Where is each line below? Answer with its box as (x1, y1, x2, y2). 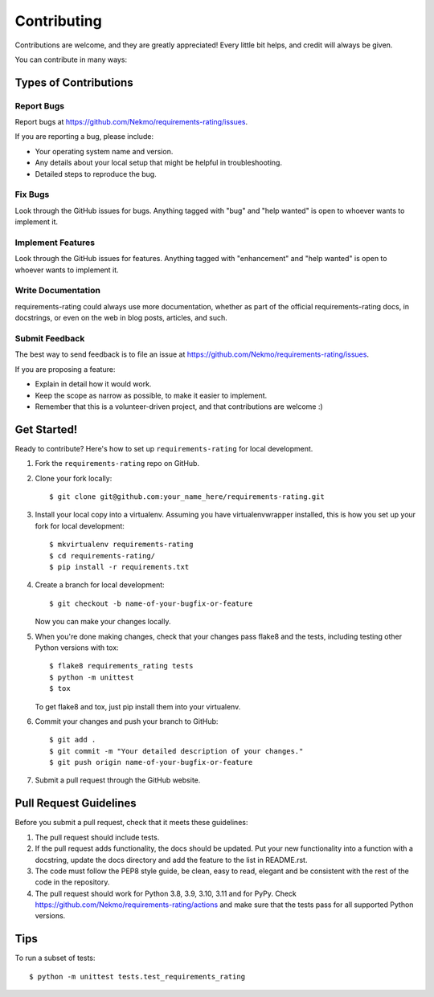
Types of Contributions (14, 76, 133, 89)
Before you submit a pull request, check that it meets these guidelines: (14, 818, 248, 827)
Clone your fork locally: (35, 473, 113, 483)
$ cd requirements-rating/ (49, 551, 156, 560)
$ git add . (49, 735, 96, 745)
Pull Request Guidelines (14, 796, 137, 811)
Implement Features (14, 237, 96, 248)
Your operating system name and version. (35, 146, 174, 156)
